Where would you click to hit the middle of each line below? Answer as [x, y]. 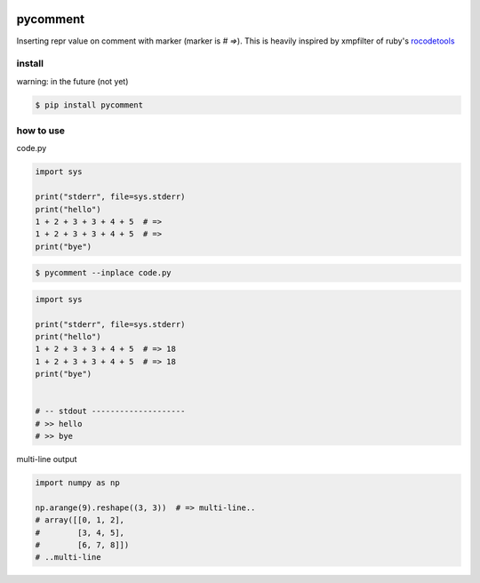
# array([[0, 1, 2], [80, 520]
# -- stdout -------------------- [110, 411]
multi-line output [47, 459]
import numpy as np [77, 483]
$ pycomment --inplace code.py [104, 273]
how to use [41, 131]
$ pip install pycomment [89, 105]
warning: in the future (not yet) [72, 81]
